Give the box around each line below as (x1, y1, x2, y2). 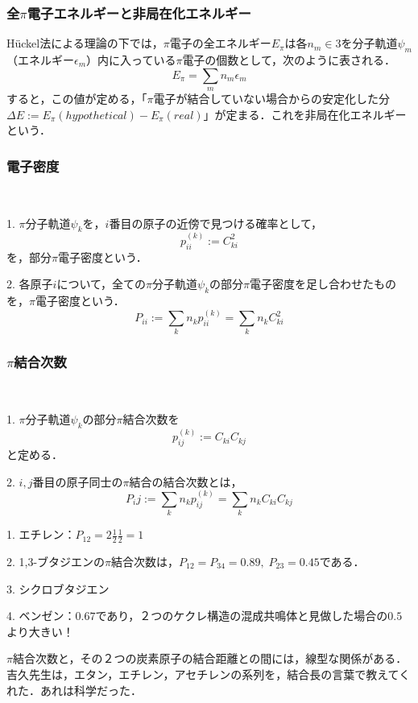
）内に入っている (86, 52, 176, 68)
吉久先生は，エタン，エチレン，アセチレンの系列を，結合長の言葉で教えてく (6, 665, 411, 682)
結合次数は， (111, 553, 180, 569)
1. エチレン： (6, 526, 76, 543)
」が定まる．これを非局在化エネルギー (203, 105, 407, 122)
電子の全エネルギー (169, 35, 271, 52)
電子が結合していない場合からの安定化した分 (153, 90, 391, 106)
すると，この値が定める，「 (6, 90, 147, 106)
